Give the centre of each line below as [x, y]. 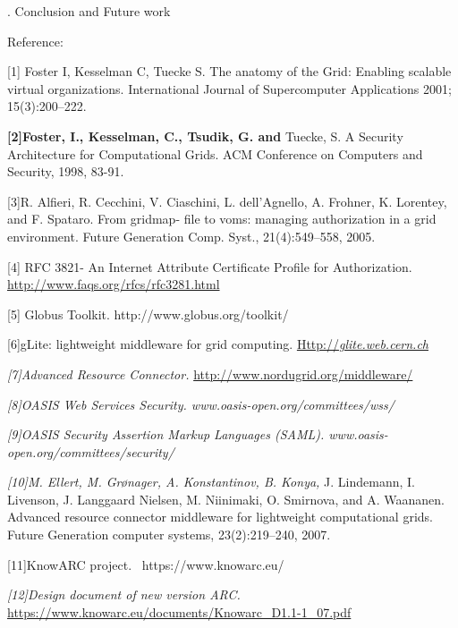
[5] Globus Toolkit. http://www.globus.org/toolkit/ [148, 314]
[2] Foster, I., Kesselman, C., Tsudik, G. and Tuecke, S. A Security [205, 136]
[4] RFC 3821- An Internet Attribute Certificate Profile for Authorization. [210, 266]
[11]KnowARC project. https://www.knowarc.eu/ [146, 564]
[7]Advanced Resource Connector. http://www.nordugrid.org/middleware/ [210, 373]
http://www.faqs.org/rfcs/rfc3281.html [114, 284]
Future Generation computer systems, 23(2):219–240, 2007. [169, 535]
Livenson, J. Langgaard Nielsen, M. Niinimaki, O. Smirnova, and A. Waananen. [226, 499]
